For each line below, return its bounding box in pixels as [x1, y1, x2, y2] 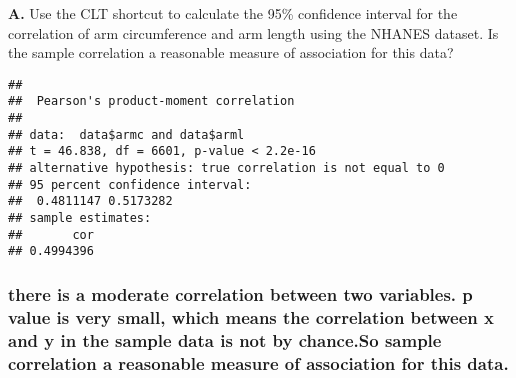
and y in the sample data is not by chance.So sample [8, 327, 442, 352]
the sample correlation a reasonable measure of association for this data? [8, 42, 454, 63]
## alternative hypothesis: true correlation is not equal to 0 [8, 161, 445, 176]
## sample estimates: [8, 211, 152, 226]
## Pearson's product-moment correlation [8, 94, 295, 109]
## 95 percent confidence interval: [8, 177, 252, 192]
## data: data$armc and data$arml [8, 127, 245, 142]
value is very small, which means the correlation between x [8, 304, 494, 329]
